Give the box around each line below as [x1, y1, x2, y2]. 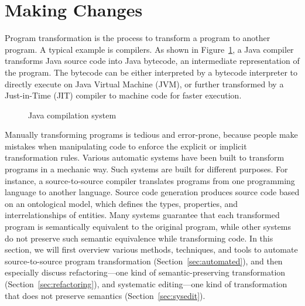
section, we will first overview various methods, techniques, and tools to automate [5, 243, 298, 256]
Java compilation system [28, 108, 116, 121]
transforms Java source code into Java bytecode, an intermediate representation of [5, 55, 300, 67]
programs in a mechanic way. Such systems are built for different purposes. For [5, 163, 288, 175]
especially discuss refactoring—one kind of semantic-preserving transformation [5, 266, 286, 278]
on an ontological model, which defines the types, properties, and [5, 197, 238, 209]
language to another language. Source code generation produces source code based [5, 186, 300, 198]
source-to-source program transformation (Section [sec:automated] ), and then [5, 254, 283, 267]
